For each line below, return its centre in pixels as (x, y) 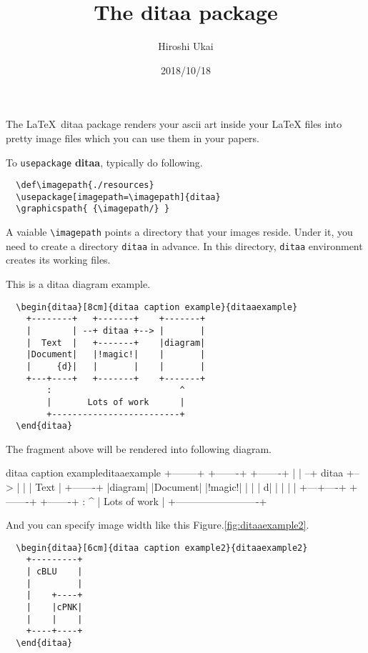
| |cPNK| (54, 608)
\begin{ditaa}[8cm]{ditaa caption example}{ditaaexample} (157, 307)
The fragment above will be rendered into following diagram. (139, 448)
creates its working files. (58, 260)
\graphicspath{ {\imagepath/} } (93, 209)
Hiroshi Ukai (186, 46)
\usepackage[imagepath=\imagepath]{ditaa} (118, 197)
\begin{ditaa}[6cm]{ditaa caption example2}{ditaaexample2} (162, 548)
